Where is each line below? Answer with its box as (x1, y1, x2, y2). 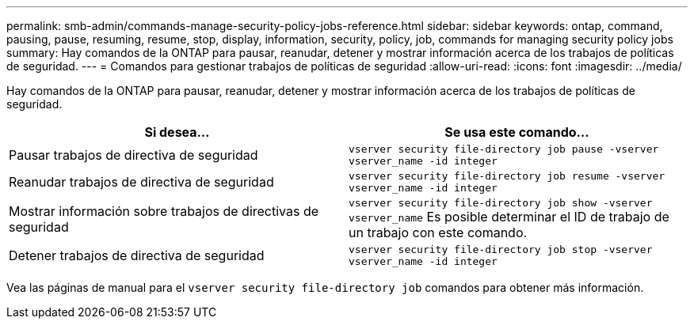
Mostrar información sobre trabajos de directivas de (9, 202, 319, 219)
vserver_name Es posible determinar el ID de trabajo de (349, 209, 669, 225)
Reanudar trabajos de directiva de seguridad (9, 174, 274, 190)
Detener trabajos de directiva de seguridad (9, 248, 265, 263)
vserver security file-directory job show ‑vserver (349, 197, 653, 209)
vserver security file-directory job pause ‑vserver (349, 143, 659, 155)
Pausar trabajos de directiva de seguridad (9, 147, 258, 163)
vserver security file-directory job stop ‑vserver (349, 244, 653, 255)
